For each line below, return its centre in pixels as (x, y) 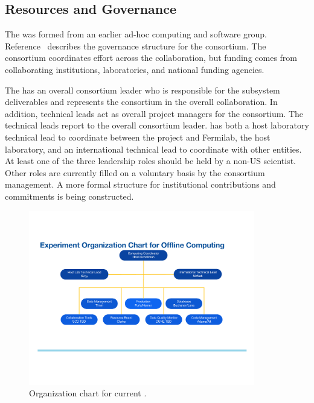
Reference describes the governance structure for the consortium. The (136, 46)
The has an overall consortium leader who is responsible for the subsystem (143, 90)
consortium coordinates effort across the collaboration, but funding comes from (151, 58)
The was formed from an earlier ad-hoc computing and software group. (136, 34)
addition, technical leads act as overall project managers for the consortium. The (154, 113)
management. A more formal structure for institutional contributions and (140, 184)
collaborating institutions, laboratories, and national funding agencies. (135, 69)
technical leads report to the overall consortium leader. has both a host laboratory (157, 125)
